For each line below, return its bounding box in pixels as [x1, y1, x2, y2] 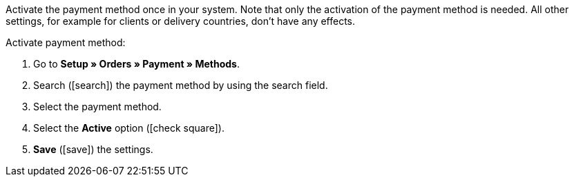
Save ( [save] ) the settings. [33, 143, 153, 155]
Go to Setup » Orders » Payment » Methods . [33, 58, 240, 70]
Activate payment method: [6, 37, 126, 48]
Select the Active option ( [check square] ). [33, 122, 224, 134]
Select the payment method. [33, 101, 162, 112]
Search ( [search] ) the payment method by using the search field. [33, 79, 328, 91]
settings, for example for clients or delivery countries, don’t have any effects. [6, 15, 356, 27]
